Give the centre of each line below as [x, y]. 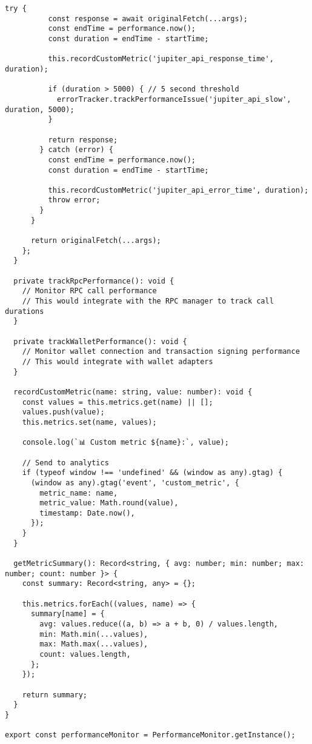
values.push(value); [63, 412]
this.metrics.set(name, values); [89, 422]
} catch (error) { [76, 150]
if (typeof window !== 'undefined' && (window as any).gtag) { [152, 473]
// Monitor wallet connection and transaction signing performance [161, 352]
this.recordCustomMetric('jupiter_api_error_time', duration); [178, 190]
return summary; [55, 695]
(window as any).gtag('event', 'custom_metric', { [135, 483]
